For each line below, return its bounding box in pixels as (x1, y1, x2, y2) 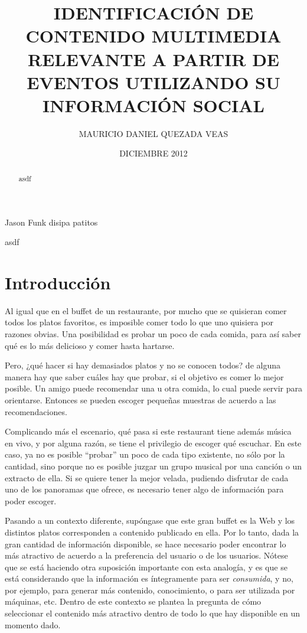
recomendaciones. (5, 405, 67, 417)
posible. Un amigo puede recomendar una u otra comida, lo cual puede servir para (5, 382, 303, 394)
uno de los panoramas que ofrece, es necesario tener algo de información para (5, 483, 284, 495)
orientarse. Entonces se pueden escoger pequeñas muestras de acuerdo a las (5, 393, 276, 406)
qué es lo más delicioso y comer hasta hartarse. (5, 339, 175, 351)
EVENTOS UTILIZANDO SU (27, 70, 280, 94)
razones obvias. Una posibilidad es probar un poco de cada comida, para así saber (5, 328, 301, 340)
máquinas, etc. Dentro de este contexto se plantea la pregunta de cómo (5, 595, 262, 608)
